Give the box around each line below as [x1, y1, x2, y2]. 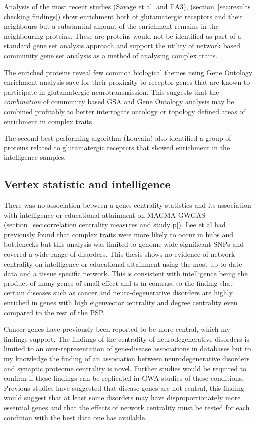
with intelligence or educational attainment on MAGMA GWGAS [4, 209, 206, 220]
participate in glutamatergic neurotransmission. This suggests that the [4, 86, 219, 97]
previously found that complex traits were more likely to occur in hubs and [4, 229, 234, 239]
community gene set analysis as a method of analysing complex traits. [4, 50, 218, 60]
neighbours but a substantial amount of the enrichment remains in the [4, 21, 219, 31]
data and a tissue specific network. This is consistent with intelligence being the [4, 268, 248, 279]
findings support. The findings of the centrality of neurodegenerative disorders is [4, 333, 249, 344]
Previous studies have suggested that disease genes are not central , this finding [4, 382, 245, 393]
